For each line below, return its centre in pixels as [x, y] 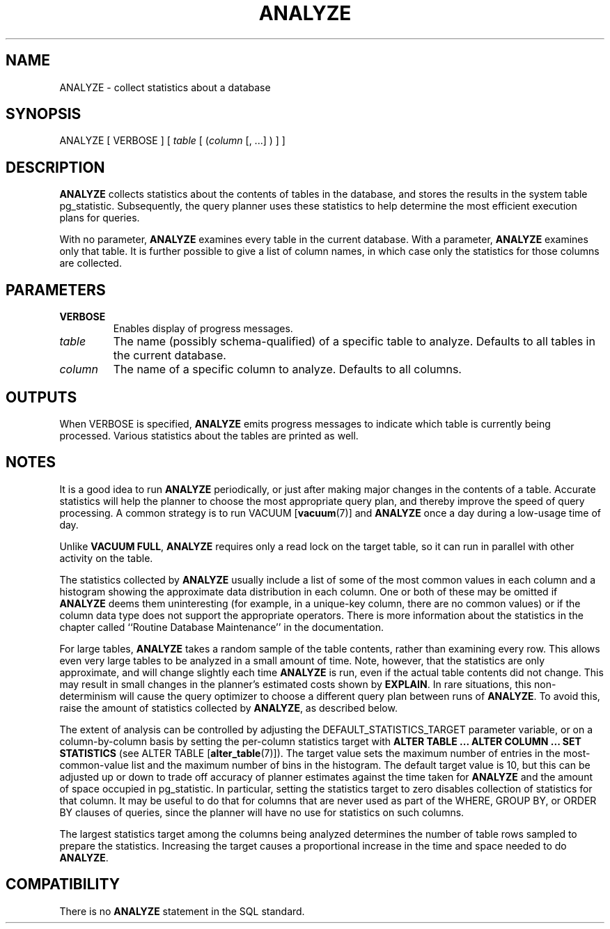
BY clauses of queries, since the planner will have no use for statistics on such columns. [262, 812]
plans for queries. [100, 218]
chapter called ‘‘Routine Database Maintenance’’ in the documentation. [221, 627]
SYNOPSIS [44, 114]
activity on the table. [106, 558]
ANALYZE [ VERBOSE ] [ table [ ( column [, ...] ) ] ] [172, 141]
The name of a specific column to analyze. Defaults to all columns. [287, 369]
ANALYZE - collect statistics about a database [165, 87]
